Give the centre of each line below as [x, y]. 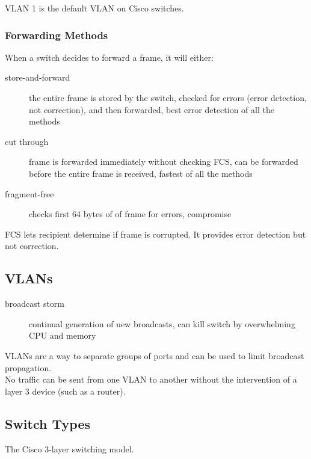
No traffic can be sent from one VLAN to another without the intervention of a [151, 379]
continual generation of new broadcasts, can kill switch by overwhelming [162, 323]
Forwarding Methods [57, 35]
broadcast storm [35, 303]
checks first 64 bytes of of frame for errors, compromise [130, 214]
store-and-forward [38, 77]
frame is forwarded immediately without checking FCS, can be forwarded [164, 162]
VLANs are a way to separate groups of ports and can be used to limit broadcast [155, 355]
